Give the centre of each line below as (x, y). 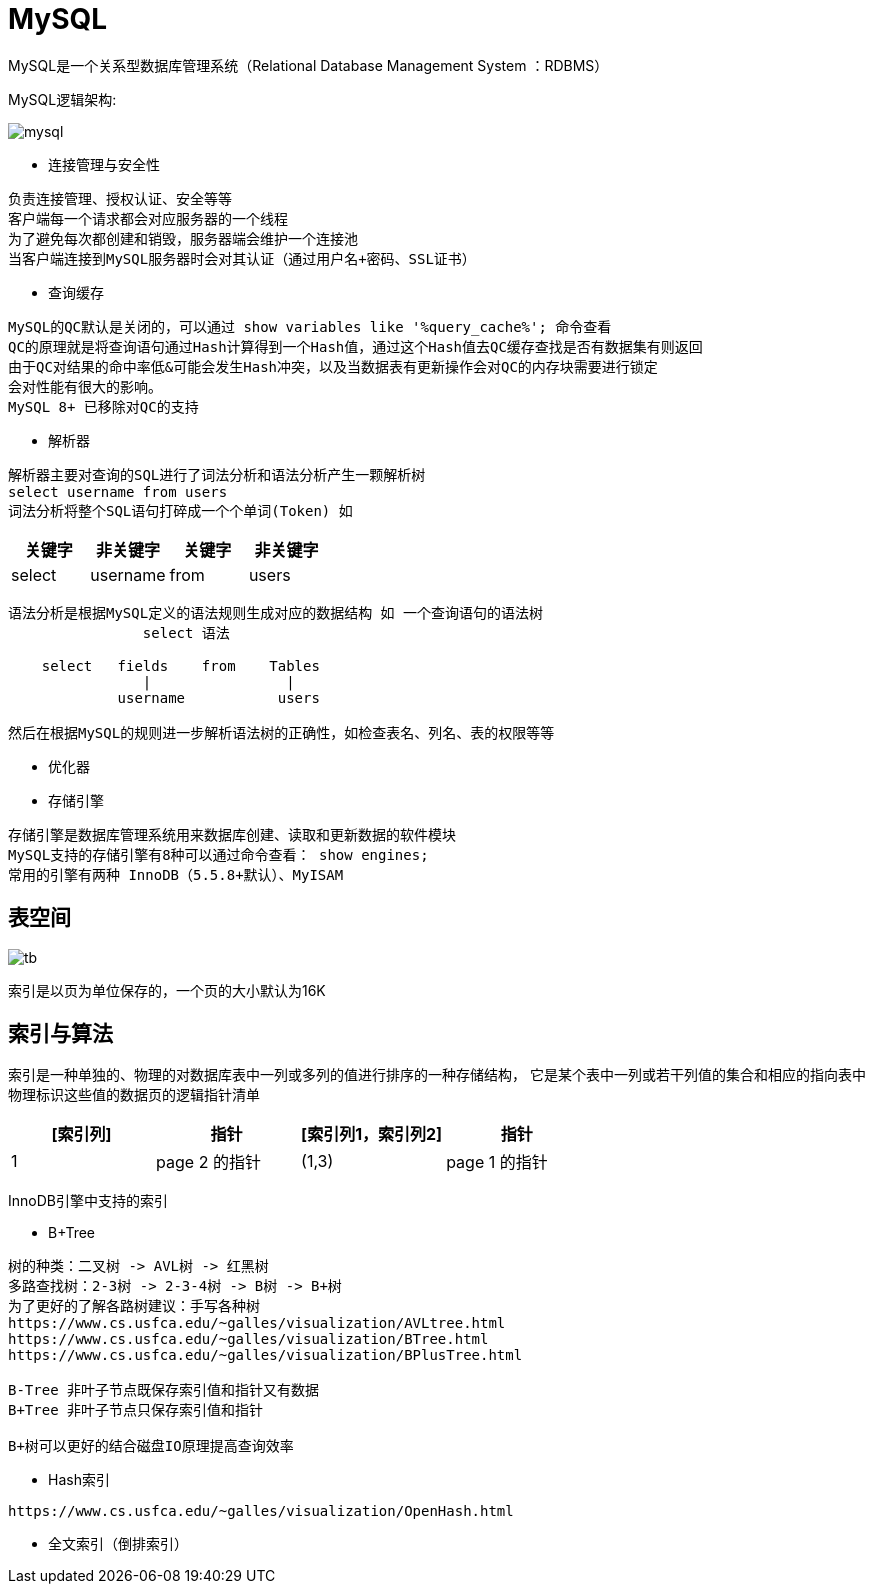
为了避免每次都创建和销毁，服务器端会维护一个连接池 (183, 238)
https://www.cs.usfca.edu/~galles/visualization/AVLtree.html (257, 1323)
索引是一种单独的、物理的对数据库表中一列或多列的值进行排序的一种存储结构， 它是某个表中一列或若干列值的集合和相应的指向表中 (437, 1075)
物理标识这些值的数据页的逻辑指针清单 (134, 1095)
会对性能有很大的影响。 (85, 386)
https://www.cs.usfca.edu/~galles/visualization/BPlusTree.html (265, 1355)
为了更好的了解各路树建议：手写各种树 (134, 1306)
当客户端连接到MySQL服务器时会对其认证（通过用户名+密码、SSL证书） (242, 258)
